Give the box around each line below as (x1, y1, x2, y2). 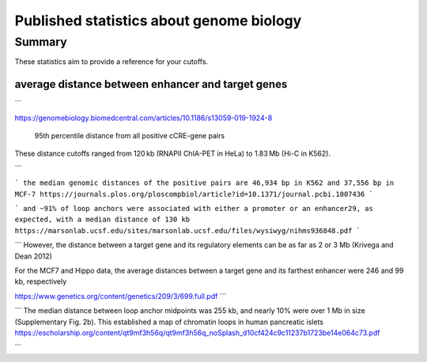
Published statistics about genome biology (14, 12, 302, 29)
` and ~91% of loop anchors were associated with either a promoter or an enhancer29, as (14, 204, 373, 213)
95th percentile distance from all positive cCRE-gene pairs (34, 131, 225, 141)
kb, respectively (14, 277, 67, 286)
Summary (14, 35, 67, 49)
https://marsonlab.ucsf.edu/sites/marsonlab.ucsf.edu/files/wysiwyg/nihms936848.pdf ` (14, 226, 361, 235)
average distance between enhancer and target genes (14, 77, 288, 91)
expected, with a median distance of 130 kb (14, 215, 191, 224)
